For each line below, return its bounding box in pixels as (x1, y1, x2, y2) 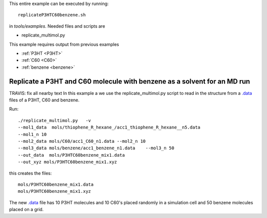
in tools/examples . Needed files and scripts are (9, 23, 105, 29)
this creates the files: (9, 170, 52, 176)
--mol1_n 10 (18, 131, 47, 137)
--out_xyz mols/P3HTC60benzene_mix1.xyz (18, 159, 117, 165)
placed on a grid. (9, 207, 44, 213)
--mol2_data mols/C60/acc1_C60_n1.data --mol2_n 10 (18, 138, 146, 144)
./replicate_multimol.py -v (18, 118, 91, 123)
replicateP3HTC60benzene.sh (18, 12, 86, 18)
